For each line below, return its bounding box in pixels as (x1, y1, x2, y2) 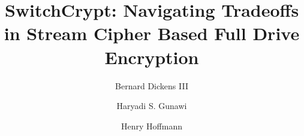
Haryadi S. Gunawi (116, 99, 187, 112)
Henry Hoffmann (121, 119, 182, 132)
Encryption (104, 44, 199, 69)
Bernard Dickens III (115, 79, 188, 92)
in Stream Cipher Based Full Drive (4, 21, 300, 46)
